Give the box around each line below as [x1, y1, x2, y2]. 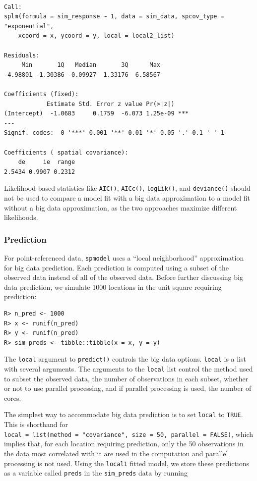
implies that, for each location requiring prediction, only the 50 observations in [4, 438, 244, 449]
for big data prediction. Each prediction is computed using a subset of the [4, 262, 229, 272]
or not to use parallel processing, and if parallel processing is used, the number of [4, 383, 252, 393]
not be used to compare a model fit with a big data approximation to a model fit [4, 192, 250, 203]
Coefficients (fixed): [4, 90, 79, 98]
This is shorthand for [4, 419, 68, 429]
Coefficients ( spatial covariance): [4, 149, 128, 156]
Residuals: [4, 52, 40, 59]
